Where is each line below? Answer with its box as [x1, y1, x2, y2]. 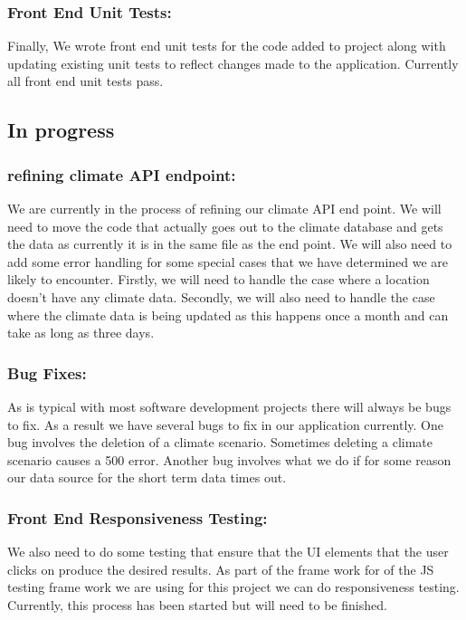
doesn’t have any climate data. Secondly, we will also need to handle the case [7, 287, 435, 306]
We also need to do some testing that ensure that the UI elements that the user [7, 542, 449, 561]
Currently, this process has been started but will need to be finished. [7, 595, 387, 614]
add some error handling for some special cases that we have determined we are [7, 252, 449, 271]
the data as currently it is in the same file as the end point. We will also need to [7, 234, 452, 253]
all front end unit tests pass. [7, 72, 164, 91]
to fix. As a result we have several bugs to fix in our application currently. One [7, 415, 443, 434]
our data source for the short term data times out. [7, 468, 287, 487]
